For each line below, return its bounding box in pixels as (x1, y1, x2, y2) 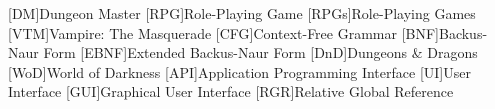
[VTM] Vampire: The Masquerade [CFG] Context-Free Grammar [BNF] (8, 22, 439, 43)
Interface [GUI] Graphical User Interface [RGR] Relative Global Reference (8, 81, 454, 102)
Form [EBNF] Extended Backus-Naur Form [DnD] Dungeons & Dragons (43, 42, 478, 63)
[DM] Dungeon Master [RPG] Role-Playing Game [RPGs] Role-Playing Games (8, 3, 476, 23)
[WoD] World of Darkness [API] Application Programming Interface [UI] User (8, 61, 471, 82)
